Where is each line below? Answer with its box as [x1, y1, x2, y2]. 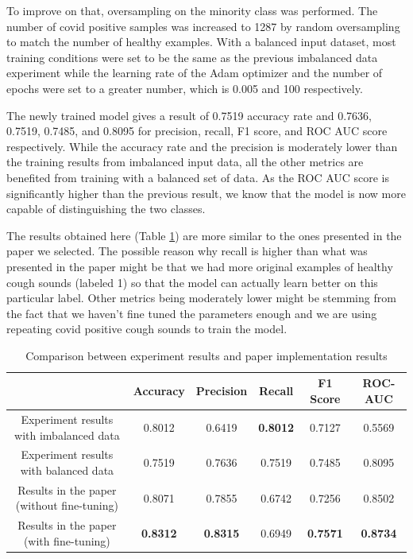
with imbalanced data [14, 426, 120, 443]
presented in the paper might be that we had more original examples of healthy [6, 258, 393, 274]
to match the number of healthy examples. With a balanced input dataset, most [6, 33, 396, 50]
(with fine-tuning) [23, 532, 110, 549]
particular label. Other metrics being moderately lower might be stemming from [6, 289, 396, 306]
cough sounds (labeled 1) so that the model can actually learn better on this [6, 274, 378, 290]
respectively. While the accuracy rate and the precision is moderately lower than [6, 138, 398, 154]
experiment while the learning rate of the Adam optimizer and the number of [6, 64, 383, 81]
